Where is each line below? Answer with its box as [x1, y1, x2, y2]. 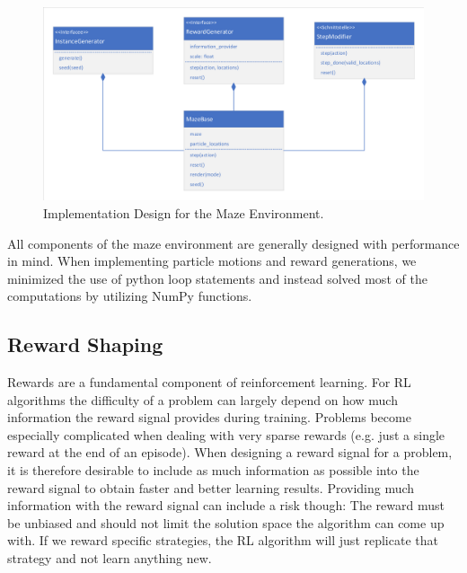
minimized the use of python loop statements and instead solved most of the [7, 269, 427, 287]
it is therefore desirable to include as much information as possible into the [7, 461, 419, 480]
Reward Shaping [7, 331, 163, 358]
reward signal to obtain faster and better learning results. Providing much [7, 478, 415, 497]
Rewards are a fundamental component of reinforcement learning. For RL [7, 373, 411, 392]
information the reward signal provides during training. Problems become [7, 408, 411, 427]
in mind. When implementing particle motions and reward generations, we [7, 251, 417, 270]
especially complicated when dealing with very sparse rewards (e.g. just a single [7, 425, 445, 444]
